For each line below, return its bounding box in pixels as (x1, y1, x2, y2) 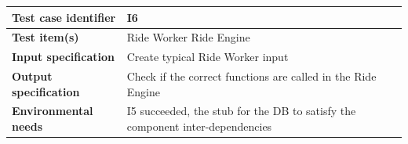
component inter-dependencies (126, 118, 272, 135)
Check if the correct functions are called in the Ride (126, 68, 377, 85)
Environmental (12, 103, 93, 119)
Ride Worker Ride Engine (126, 29, 250, 45)
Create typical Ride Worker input (126, 49, 289, 65)
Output (12, 68, 53, 85)
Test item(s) (12, 29, 79, 45)
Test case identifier (12, 9, 116, 25)
